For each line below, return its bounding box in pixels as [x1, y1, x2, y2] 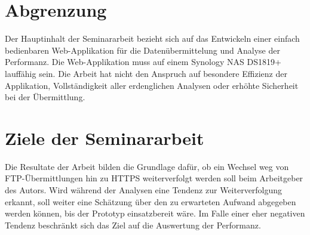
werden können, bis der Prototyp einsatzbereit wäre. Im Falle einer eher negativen [5, 207, 305, 219]
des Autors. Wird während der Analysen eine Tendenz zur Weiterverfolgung [5, 184, 283, 196]
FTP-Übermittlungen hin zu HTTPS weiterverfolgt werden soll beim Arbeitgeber [5, 172, 303, 184]
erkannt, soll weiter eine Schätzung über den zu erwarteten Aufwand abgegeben [5, 195, 296, 208]
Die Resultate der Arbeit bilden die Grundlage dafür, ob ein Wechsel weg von [5, 160, 289, 172]
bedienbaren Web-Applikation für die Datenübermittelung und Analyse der [5, 44, 280, 56]
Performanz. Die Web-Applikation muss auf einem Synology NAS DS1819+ [5, 55, 281, 68]
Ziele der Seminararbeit [5, 125, 204, 150]
